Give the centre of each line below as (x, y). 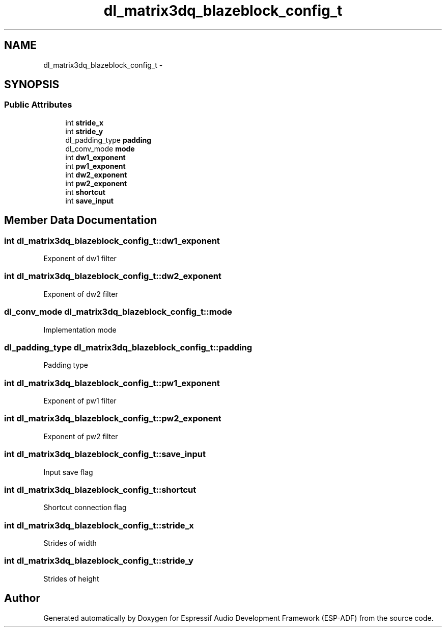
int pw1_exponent (95, 166)
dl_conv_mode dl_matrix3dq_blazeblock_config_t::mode (118, 312)
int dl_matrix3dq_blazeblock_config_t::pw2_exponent (113, 419)
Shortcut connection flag (85, 508)
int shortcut (85, 192)
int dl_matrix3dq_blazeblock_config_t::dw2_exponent (113, 276)
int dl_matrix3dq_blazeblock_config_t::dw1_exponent (112, 241)
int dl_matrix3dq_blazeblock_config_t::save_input (105, 454)
